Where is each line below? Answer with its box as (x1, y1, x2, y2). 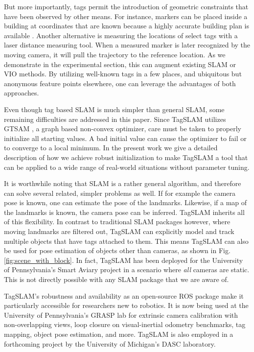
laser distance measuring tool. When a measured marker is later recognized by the (4, 40, 251, 50)
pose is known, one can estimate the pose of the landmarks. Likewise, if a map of (4, 197, 247, 208)
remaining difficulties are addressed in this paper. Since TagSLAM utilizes (4, 114, 226, 124)
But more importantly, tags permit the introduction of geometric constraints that (4, 1, 249, 11)
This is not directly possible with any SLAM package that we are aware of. (4, 274, 229, 284)
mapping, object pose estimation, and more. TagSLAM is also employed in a (4, 329, 233, 339)
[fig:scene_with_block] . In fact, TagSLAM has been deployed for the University (4, 255, 243, 265)
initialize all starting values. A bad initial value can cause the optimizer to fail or (4, 133, 247, 143)
